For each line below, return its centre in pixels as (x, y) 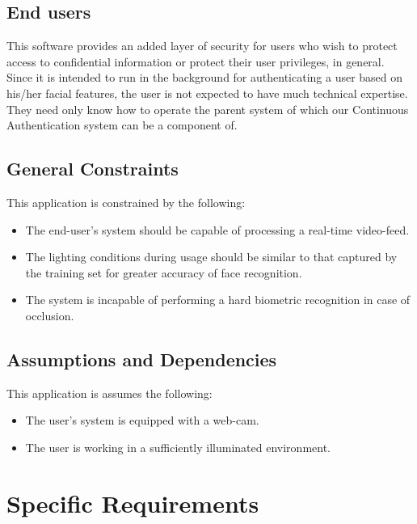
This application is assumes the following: (110, 393)
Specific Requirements (133, 503)
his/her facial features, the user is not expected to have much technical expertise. (207, 93)
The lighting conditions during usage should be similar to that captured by (211, 257)
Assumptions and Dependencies (142, 359)
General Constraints (93, 169)
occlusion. (50, 315)
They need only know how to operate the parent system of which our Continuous (208, 109)
